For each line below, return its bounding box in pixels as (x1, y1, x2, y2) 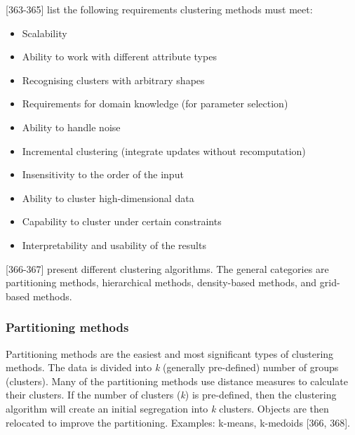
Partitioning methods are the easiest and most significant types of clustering (6, 346, 334, 361)
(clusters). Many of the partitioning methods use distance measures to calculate (6, 373, 348, 388)
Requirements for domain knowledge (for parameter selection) (22, 96, 288, 111)
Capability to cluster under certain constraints (22, 214, 222, 229)
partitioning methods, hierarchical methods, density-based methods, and (6, 275, 317, 290)
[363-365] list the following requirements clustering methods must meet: (6, 2, 313, 16)
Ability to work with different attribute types (22, 49, 217, 64)
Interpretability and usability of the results (22, 237, 206, 252)
